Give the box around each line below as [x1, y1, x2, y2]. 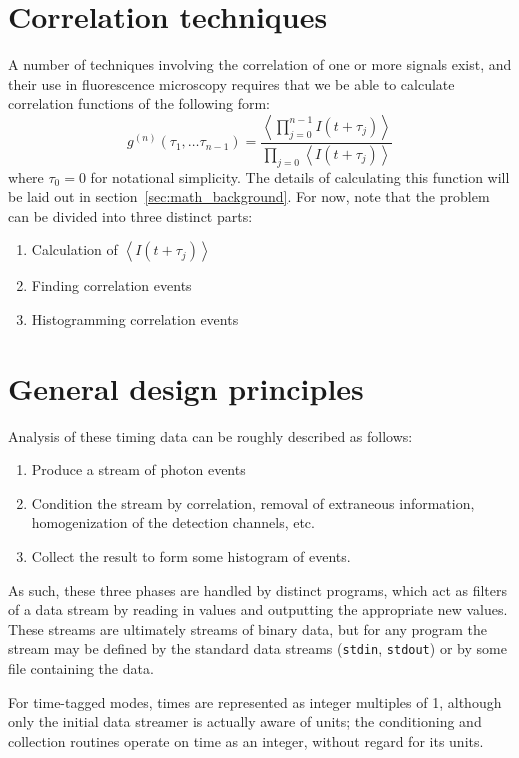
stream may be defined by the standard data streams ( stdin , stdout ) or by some [8, 638, 507, 659]
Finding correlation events [31, 275, 192, 296]
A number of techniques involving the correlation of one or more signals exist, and [8, 54, 512, 75]
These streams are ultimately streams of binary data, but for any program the [8, 618, 487, 639]
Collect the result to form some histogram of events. [31, 546, 351, 567]
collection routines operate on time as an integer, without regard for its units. [8, 730, 484, 751]
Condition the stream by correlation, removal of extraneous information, [31, 492, 475, 513]
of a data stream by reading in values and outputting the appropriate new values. [8, 599, 508, 620]
